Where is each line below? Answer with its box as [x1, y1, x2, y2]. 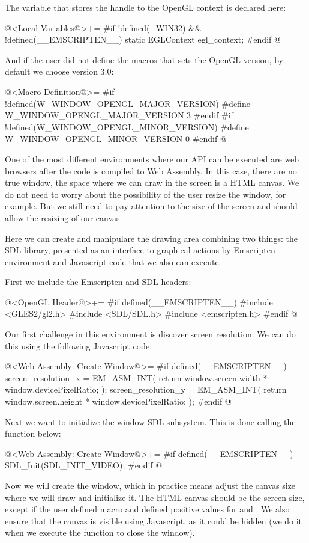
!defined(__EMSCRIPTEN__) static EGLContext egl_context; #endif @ [5, 33, 281, 46]
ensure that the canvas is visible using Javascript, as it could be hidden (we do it [5, 514, 302, 527]
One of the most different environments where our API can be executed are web [5, 152, 299, 165]
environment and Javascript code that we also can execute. [5, 255, 221, 268]
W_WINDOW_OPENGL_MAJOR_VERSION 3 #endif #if [5, 109, 233, 121]
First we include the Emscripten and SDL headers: [5, 275, 191, 288]
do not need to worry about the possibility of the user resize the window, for [5, 188, 286, 200]
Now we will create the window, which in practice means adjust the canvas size [5, 479, 296, 491]
